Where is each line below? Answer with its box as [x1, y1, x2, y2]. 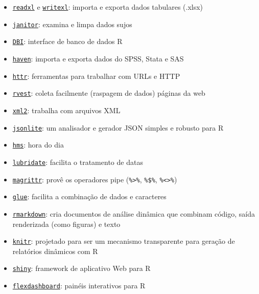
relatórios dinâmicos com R [12, 245, 98, 256]
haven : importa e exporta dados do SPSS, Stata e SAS [12, 53, 184, 64]
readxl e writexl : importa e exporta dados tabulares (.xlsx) [12, 2, 203, 12]
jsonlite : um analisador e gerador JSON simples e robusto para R [12, 122, 224, 133]
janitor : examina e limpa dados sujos [12, 18, 132, 29]
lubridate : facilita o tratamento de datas [12, 156, 143, 167]
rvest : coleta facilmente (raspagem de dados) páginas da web [12, 88, 205, 98]
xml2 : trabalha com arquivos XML [12, 104, 121, 115]
